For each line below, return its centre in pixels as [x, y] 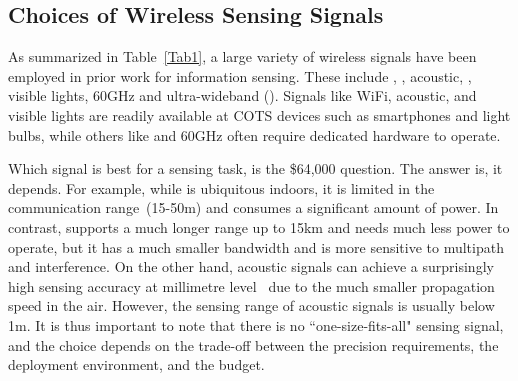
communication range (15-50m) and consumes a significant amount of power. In [253, 207]
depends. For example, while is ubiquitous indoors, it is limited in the [221, 187]
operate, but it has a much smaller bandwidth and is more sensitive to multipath [256, 246]
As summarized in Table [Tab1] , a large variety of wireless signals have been [242, 56]
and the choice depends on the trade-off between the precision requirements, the [253, 344]
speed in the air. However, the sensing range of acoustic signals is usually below [251, 305]
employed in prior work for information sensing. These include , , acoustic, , [240, 75]
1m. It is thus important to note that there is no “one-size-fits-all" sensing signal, [256, 324]
